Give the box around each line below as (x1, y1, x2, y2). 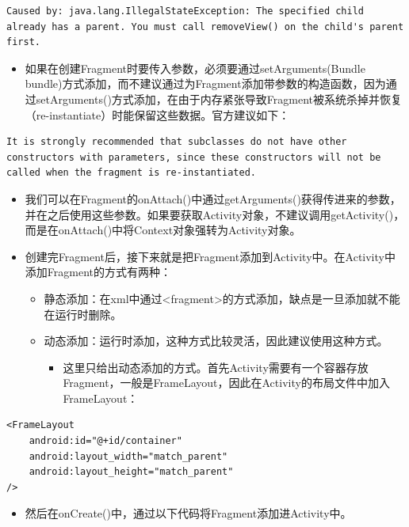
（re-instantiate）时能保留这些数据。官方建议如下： (25, 106, 290, 123)
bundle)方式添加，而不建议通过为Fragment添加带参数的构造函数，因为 (25, 75, 386, 92)
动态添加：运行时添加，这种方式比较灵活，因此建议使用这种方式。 (44, 332, 388, 349)
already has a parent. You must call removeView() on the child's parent (6, 21, 404, 32)
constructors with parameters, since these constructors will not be (6, 151, 381, 163)
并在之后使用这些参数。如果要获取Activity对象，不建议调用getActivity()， (25, 206, 405, 222)
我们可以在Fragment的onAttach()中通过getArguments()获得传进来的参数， (25, 190, 401, 207)
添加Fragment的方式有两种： (25, 263, 171, 280)
